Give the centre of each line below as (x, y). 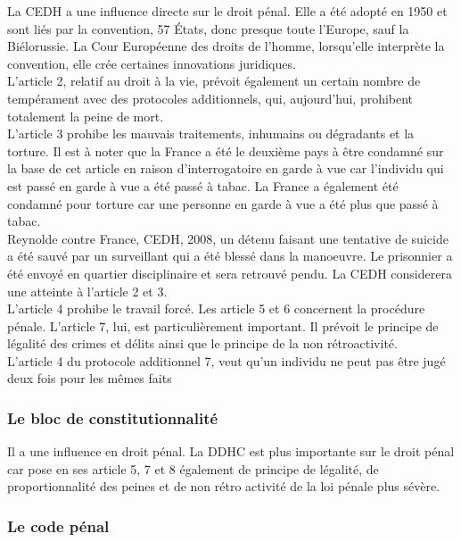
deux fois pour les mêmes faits (90, 378)
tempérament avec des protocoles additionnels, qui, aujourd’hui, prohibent (210, 98)
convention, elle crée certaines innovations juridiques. (152, 63)
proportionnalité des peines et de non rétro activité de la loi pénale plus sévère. (224, 486)
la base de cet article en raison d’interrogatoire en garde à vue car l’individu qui (226, 168)
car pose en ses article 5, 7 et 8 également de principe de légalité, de (193, 468)
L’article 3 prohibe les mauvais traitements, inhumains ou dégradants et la (211, 133)
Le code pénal (58, 525)
